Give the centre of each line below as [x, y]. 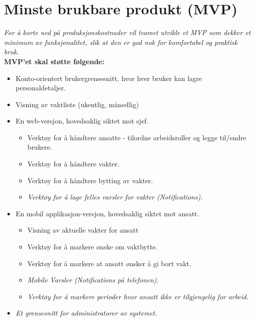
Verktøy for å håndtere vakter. [73, 164]
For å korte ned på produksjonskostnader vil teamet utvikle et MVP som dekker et [127, 32]
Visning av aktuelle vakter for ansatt [83, 230]
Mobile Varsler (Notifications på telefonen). [93, 280]
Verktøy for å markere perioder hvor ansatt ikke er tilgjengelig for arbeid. [138, 296]
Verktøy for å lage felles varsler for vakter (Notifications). [115, 197]
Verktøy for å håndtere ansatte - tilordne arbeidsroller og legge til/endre [137, 137]
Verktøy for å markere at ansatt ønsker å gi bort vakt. [109, 263]
